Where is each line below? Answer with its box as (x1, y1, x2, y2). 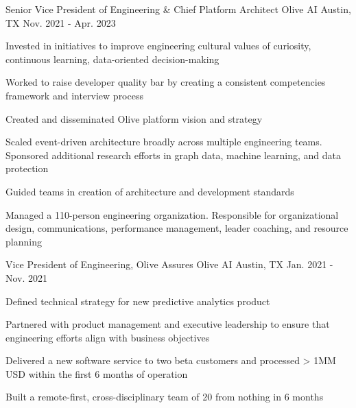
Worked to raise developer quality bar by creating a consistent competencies (5, 75, 326, 89)
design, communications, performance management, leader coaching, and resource (5, 221, 348, 235)
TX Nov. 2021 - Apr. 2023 (5, 15, 116, 29)
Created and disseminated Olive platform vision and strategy (5, 111, 263, 125)
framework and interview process (5, 88, 143, 102)
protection (5, 161, 49, 176)
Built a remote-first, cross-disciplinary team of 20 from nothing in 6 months (5, 389, 324, 404)
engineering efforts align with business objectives (5, 330, 210, 344)
